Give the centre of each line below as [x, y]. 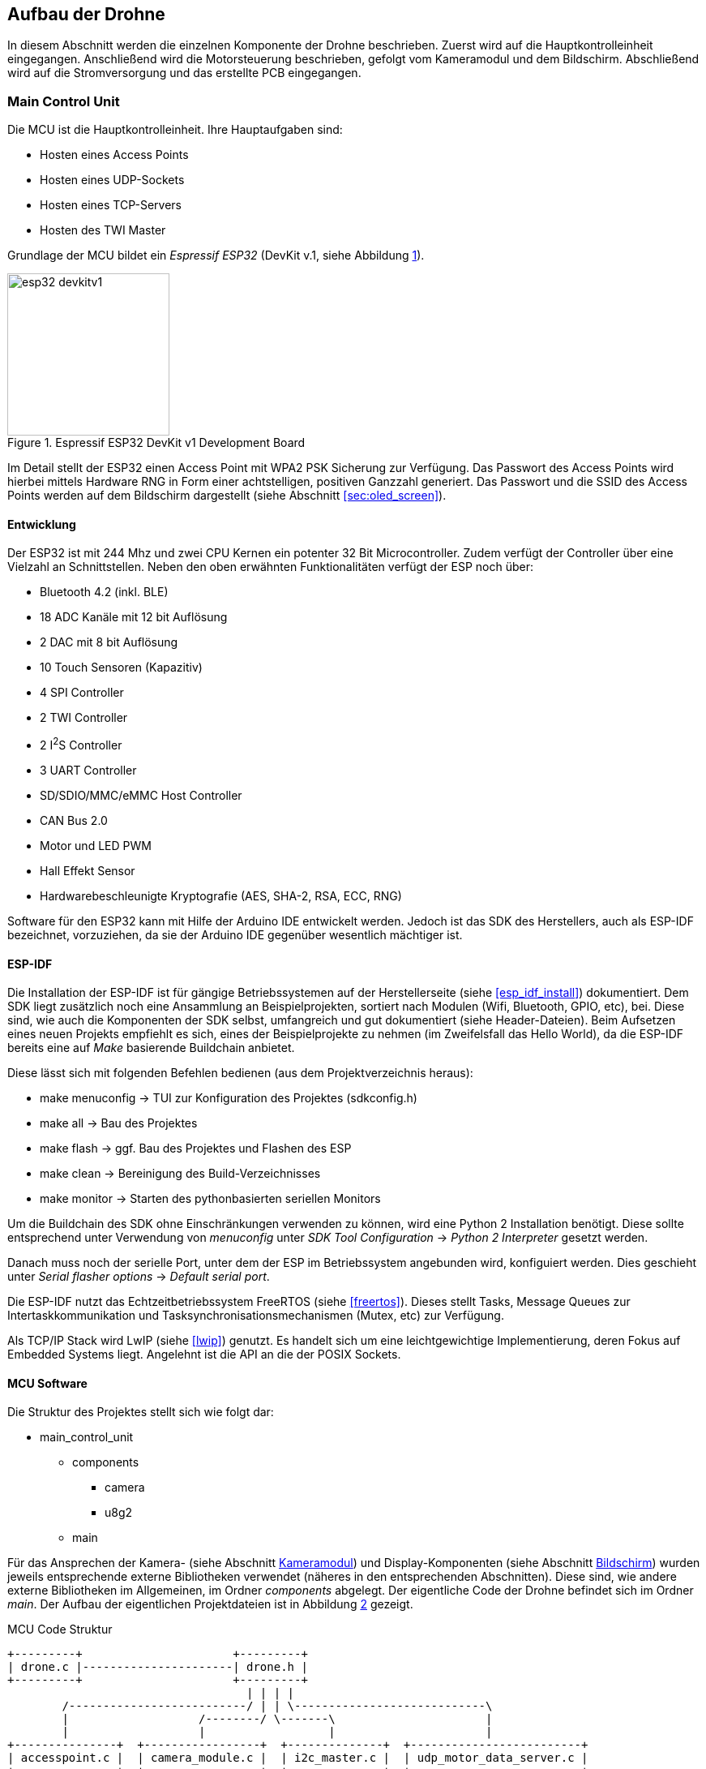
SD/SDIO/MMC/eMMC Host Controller [141, 796]
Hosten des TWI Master [103, 230]
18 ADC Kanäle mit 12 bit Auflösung [134, 617]
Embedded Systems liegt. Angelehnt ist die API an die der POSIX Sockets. [204, 1355]
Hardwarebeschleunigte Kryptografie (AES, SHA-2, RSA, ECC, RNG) [221, 896]
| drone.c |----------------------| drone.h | [158, 1667]
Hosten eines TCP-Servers [111, 205]
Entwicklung [42, 524]
